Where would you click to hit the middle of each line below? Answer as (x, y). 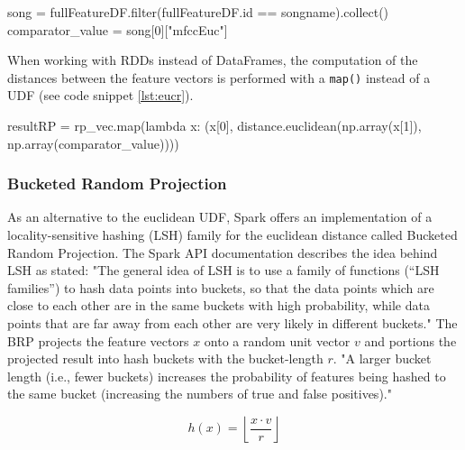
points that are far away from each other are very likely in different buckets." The (232, 323)
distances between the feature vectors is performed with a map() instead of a (219, 77)
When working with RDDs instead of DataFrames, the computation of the (213, 60)
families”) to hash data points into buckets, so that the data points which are (221, 287)
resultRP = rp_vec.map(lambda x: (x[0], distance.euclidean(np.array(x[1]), (214, 126)
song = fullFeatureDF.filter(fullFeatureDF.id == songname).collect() (198, 12)
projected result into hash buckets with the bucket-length (165, 358)
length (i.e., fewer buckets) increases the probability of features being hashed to (227, 376)
